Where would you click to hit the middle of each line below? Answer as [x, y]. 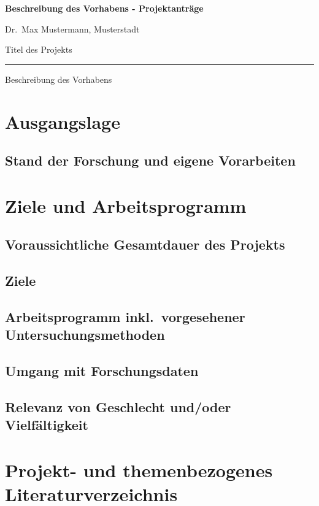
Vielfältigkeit [47, 425]
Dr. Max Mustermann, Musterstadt [72, 29]
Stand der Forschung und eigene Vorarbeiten [150, 160]
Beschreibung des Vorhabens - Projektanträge [104, 8]
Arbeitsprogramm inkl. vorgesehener [125, 316]
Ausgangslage [63, 121]
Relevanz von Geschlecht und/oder [118, 406]
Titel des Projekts [39, 49]
